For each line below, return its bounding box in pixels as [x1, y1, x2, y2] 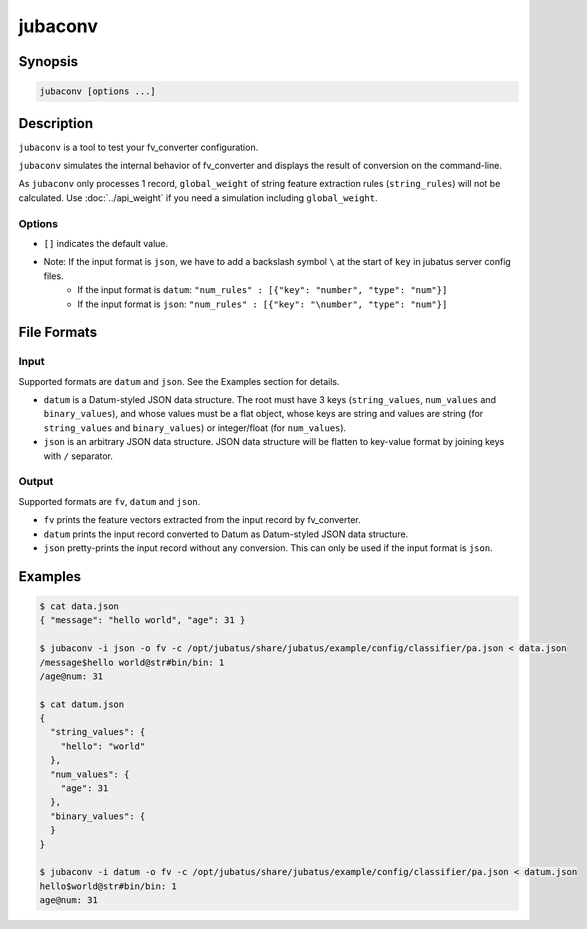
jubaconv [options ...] [39, 86, 157, 97]
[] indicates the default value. [43, 237, 169, 249]
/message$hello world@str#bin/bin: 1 [39, 656, 225, 668]
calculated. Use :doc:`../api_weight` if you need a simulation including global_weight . [18, 191, 378, 204]
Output [18, 475, 54, 489]
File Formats [18, 324, 98, 341]
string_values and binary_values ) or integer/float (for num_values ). [43, 421, 347, 434]
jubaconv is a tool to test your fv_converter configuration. [18, 141, 259, 153]
